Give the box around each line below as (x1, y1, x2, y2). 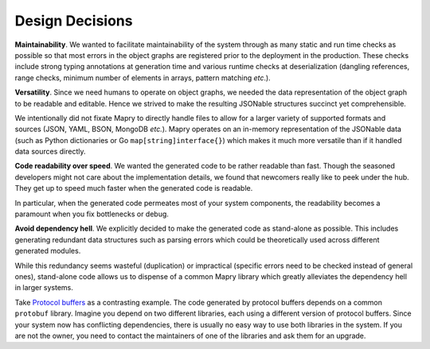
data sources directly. (14, 147, 86, 157)
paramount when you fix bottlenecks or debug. (14, 209, 169, 219)
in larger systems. (14, 283, 73, 293)
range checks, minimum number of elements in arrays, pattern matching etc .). (14, 72, 271, 83)
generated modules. (14, 246, 81, 256)
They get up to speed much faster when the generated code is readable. (14, 184, 253, 193)
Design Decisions (14, 12, 133, 29)
